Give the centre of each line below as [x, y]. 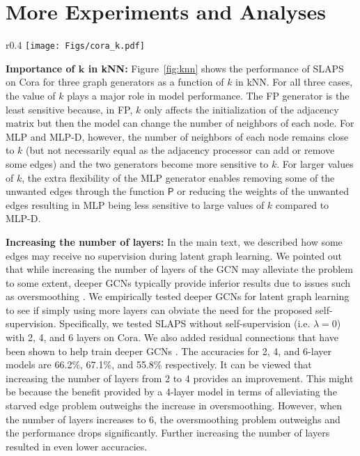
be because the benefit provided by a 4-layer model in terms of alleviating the [171, 392]
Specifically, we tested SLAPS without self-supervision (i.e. [185, 323]
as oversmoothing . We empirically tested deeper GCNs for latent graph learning [178, 296]
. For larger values [315, 163]
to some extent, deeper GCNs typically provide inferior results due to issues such [178, 282]
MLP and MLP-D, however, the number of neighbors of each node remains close [177, 136]
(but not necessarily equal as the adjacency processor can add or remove [180, 150]
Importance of [40, 68]
